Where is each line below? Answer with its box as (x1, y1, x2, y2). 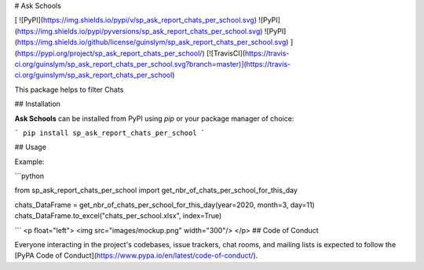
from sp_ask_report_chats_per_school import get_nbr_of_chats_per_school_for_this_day (14, 185, 298, 195)
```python (14, 171, 45, 181)
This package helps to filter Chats (14, 85, 124, 94)
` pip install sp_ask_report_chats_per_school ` (14, 128, 206, 137)
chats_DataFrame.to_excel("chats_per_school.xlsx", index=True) (14, 211, 222, 221)
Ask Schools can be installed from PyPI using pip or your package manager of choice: (14, 114, 294, 123)
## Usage (14, 142, 47, 152)
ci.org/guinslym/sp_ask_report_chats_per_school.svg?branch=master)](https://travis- (14, 59, 291, 68)
